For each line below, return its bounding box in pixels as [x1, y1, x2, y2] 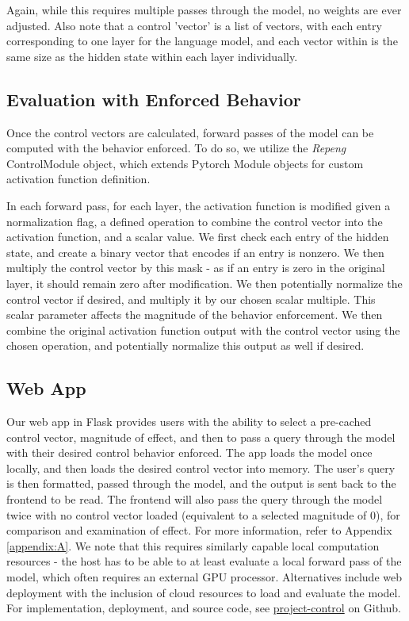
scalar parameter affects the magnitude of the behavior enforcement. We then [6, 306, 383, 323]
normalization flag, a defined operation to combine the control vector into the [6, 213, 383, 229]
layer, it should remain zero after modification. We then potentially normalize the [6, 274, 403, 291]
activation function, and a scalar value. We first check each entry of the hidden [6, 228, 389, 245]
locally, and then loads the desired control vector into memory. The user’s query [6, 459, 396, 476]
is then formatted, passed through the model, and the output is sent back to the [6, 475, 396, 492]
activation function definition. [6, 171, 151, 187]
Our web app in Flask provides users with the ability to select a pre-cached [6, 413, 372, 430]
